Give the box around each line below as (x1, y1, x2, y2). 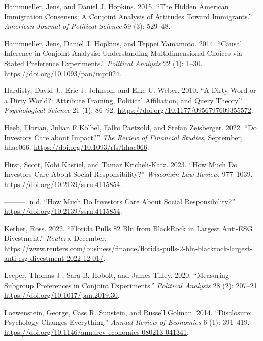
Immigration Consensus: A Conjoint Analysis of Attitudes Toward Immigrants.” (4, 11, 252, 21)
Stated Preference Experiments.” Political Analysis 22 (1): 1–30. (4, 57, 203, 68)
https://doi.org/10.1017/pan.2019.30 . (4, 290, 120, 300)
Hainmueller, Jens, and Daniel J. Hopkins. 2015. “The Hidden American (4, 1, 229, 11)
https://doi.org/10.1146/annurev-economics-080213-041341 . (4, 327, 189, 337)
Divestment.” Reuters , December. (4, 233, 107, 243)
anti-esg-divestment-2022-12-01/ (4, 253, 104, 263)
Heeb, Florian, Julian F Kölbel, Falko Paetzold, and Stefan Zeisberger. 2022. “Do (4, 121, 257, 132)
